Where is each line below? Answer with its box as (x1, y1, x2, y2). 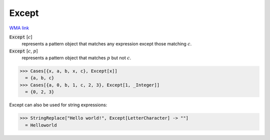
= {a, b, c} (25, 75, 54, 81)
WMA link (9, 25, 29, 31)
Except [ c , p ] (9, 48, 38, 54)
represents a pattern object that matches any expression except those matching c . (21, 41, 192, 47)
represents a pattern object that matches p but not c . (21, 55, 131, 61)
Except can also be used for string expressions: (9, 102, 107, 108)
